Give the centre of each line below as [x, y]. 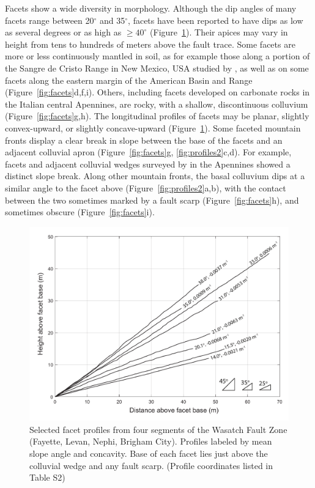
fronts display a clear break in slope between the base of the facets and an [144, 140]
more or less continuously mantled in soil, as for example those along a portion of [157, 56]
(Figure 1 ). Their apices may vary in [219, 32]
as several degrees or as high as [63, 32]
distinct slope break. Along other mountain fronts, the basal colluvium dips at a [155, 176]
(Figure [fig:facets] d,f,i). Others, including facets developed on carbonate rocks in [157, 92]
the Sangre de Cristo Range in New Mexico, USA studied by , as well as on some [157, 68]
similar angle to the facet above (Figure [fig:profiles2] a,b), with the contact [146, 187]
